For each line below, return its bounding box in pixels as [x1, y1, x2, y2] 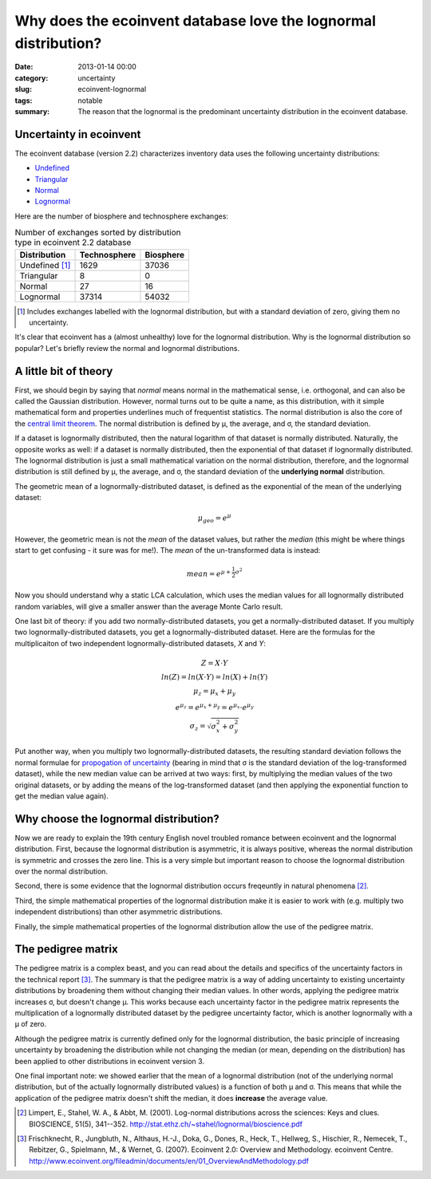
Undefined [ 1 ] [19, 259, 71, 270]
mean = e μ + [186, 569, 231, 578]
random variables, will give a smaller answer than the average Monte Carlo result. [14, 601, 283, 611]
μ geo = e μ [197, 512, 231, 525]
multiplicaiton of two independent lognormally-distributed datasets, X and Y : [14, 638, 267, 648]
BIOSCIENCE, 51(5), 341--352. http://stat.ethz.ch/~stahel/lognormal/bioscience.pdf [29, 1119, 303, 1129]
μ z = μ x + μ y [192, 686, 236, 697]
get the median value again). [14, 791, 109, 801]
